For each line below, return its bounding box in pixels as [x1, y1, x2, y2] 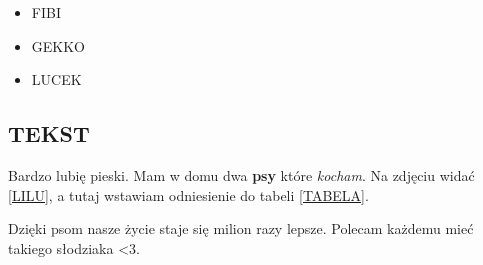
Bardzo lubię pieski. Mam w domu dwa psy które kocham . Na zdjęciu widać [8, 164, 475, 185]
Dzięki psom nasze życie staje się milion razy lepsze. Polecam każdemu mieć [8, 218, 474, 239]
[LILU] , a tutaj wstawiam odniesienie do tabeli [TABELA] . [8, 184, 369, 205]
